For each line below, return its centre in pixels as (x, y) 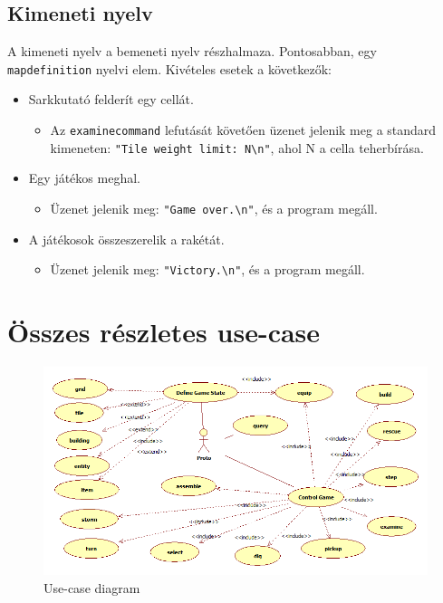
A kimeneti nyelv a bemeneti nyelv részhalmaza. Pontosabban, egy (192, 51)
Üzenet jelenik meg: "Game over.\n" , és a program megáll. (214, 208)
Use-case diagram (92, 587)
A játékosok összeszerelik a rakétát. (126, 239)
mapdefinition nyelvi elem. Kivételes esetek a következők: (169, 68)
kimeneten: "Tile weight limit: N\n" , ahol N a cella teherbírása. (237, 147)
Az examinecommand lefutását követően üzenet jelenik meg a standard (243, 130)
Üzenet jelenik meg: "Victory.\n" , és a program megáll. (207, 269)
